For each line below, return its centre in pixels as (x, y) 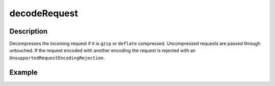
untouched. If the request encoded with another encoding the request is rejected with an (103, 50)
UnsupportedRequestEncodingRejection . (57, 58)
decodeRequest (44, 13)
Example (23, 72)
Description (29, 31)
